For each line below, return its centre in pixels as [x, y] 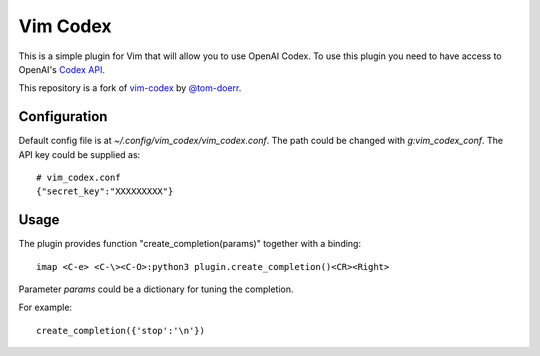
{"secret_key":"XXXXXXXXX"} [105, 191]
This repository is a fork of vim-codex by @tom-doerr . [130, 88]
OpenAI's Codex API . [61, 69]
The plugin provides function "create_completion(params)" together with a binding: [190, 244]
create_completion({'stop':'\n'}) [120, 330]
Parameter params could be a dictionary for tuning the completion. [156, 289]
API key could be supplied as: [79, 154]
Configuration [63, 116]
